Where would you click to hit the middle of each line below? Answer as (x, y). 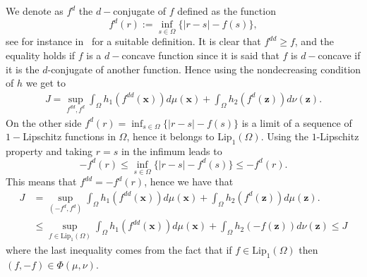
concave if (339, 55)
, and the (314, 41)
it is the (23, 69)
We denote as (35, 11)
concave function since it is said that (200, 55)
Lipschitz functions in (69, 136)
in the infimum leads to (172, 150)
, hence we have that (189, 181)
